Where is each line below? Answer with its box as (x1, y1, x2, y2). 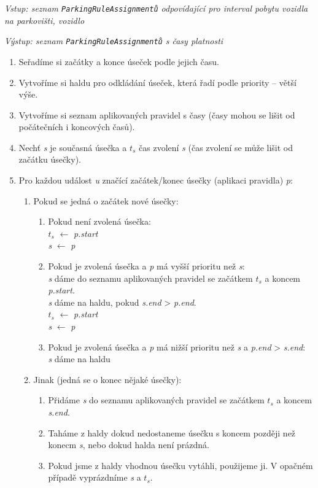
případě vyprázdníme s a (48, 471, 141, 484)
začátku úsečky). (18, 153, 81, 166)
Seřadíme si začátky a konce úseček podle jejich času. (18, 55, 219, 68)
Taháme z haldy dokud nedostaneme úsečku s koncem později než (48, 426, 296, 439)
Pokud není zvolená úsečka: (48, 215, 151, 228)
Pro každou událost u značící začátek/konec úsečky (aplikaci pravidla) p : (18, 174, 293, 187)
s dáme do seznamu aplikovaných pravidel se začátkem (48, 271, 253, 284)
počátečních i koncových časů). (18, 120, 135, 133)
